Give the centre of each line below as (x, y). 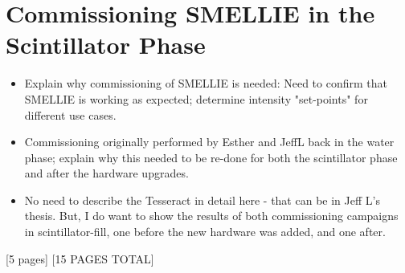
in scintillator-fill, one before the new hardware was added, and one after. (205, 232)
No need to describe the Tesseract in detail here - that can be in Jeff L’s (202, 200)
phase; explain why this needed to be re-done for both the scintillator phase (211, 157)
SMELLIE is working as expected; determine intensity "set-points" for (196, 98)
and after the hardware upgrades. (106, 173)
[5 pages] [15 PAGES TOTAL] (80, 258)
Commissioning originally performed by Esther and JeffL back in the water (209, 142)
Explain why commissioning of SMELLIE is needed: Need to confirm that (206, 83)
